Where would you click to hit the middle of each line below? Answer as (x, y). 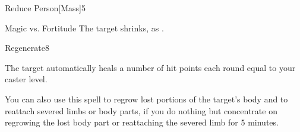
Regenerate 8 (27, 48)
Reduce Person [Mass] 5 (45, 8)
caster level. (26, 79)
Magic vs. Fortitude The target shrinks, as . (84, 28)
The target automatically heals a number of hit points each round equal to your (150, 67)
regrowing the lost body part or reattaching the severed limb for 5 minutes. (142, 122)
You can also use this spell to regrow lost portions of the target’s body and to (146, 99)
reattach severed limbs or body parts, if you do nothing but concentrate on (141, 110)
